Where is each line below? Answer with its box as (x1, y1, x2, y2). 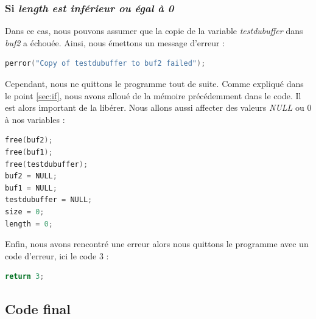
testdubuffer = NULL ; (5, 195, 93, 205)
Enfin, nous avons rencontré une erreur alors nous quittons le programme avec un (5, 237, 309, 250)
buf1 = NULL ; (5, 183, 57, 192)
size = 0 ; (5, 207, 44, 216)
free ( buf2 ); (5, 136, 53, 145)
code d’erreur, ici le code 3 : (5, 249, 109, 262)
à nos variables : (5, 113, 65, 125)
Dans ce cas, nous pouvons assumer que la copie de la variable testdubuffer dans (5, 24, 303, 37)
